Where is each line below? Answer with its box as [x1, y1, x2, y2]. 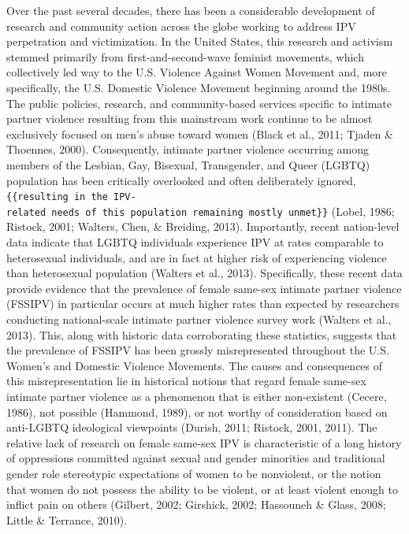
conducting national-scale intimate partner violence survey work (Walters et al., [6, 311, 392, 327]
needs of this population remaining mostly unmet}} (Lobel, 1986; [51, 202, 395, 219]
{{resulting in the [6, 191, 108, 203]
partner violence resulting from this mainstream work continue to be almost [6, 110, 373, 127]
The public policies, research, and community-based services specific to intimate [6, 95, 392, 111]
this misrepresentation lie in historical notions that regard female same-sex [6, 373, 366, 389]
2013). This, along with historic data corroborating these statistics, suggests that [6, 326, 397, 343]
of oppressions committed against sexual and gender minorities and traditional [6, 450, 385, 466]
